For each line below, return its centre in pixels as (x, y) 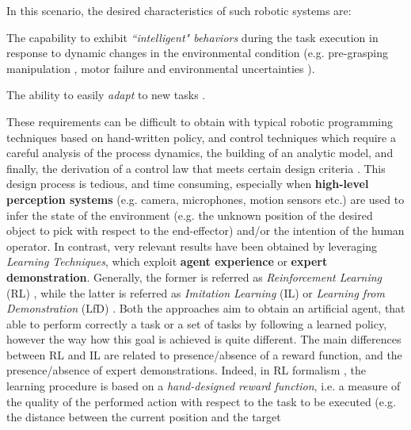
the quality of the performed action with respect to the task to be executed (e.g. (201, 401)
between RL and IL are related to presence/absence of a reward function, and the (204, 354)
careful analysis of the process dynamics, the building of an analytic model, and (200, 153)
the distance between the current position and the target (144, 417)
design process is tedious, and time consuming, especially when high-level (188, 184)
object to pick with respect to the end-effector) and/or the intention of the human (205, 230)
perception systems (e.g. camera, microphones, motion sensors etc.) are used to (205, 199)
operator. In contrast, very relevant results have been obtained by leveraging (192, 246)
